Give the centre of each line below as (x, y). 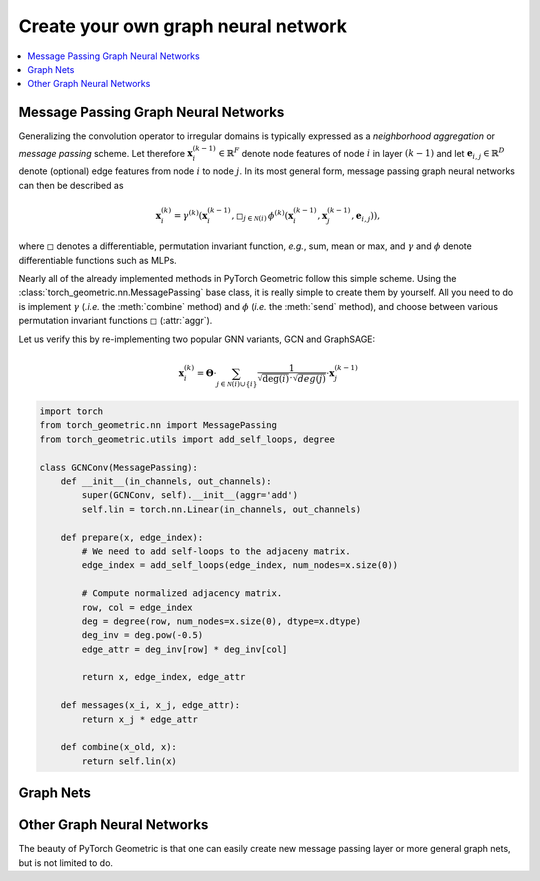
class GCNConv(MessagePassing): (119, 467)
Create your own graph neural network (182, 26)
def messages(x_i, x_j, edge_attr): (150, 705)
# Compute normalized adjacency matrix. (182, 593)
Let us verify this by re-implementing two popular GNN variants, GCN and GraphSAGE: (197, 339)
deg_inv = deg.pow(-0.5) (142, 635)
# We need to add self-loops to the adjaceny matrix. (216, 551)
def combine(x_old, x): (118, 747)
